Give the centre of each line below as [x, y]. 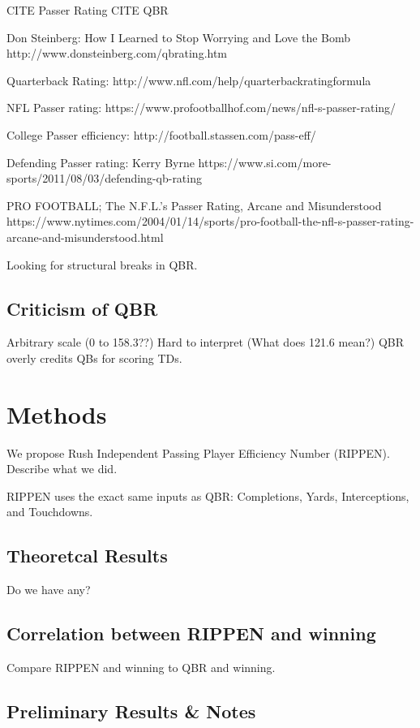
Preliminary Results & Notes [131, 711]
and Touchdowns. [50, 512]
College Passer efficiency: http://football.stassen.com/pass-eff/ [161, 134]
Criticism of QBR [82, 308]
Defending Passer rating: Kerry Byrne [101, 162]
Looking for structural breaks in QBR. [102, 264]
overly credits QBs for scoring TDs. [94, 358]
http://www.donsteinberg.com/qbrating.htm [117, 53]
